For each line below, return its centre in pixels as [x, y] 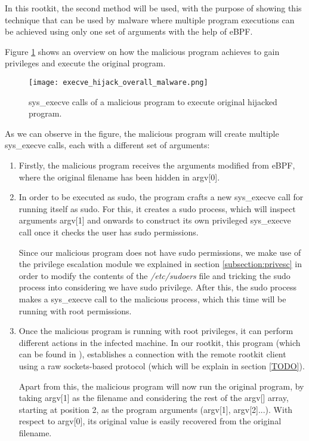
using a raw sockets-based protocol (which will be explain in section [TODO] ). [162, 365]
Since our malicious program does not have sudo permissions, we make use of [160, 252]
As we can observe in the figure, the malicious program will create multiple [142, 133]
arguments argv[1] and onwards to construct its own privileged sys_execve [155, 220]
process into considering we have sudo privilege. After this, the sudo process [157, 287]
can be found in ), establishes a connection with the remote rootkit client [152, 354]
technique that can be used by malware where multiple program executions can [150, 19]
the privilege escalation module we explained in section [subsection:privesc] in [160, 264]
